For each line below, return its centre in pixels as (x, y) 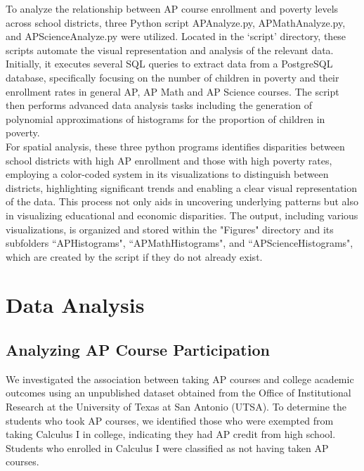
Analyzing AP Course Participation (138, 350)
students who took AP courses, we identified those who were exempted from (170, 420)
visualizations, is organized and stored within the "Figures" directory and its (170, 229)
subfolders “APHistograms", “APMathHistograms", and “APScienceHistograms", (180, 243)
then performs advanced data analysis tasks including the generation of (159, 105)
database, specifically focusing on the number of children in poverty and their (173, 77)
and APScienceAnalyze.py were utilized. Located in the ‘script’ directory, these (176, 36)
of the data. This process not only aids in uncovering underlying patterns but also (182, 201)
